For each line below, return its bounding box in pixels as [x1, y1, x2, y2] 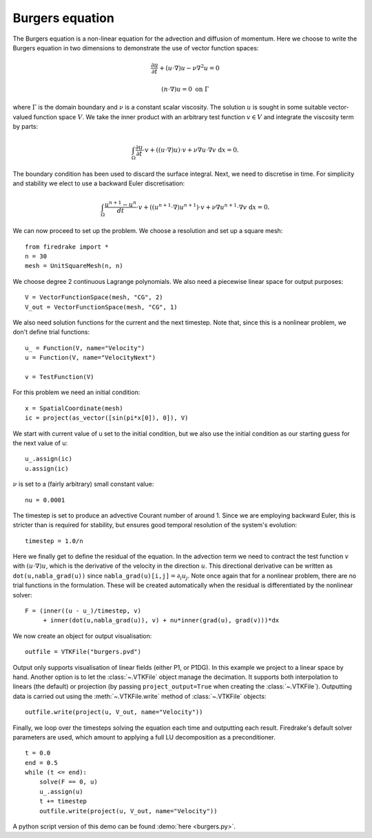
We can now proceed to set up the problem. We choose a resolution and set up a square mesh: [12, 227, 283, 235]
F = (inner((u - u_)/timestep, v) [25, 607, 141, 615]
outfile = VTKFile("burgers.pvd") [25, 648, 141, 656]
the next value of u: [12, 438, 68, 447]
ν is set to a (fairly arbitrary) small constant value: [12, 480, 154, 489]
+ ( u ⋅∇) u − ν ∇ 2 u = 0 [159, 63, 220, 72]
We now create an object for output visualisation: [12, 631, 152, 640]
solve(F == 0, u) [39, 778, 98, 786]
